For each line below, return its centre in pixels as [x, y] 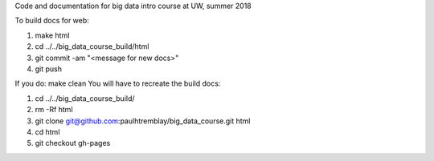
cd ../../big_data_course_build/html [92, 46]
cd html [47, 131]
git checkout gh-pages [73, 143]
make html [52, 35]
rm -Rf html [54, 110]
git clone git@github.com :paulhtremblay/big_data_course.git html [143, 121]
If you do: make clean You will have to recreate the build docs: [118, 83]
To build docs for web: [52, 21]
